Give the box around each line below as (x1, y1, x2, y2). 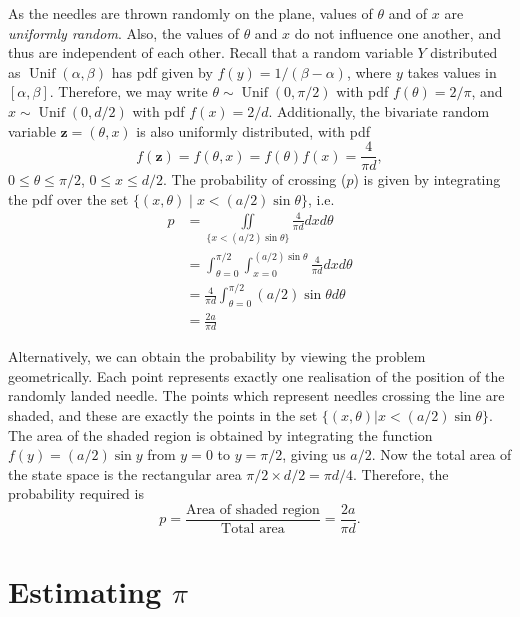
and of (388, 3, 428, 23)
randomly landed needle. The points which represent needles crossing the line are (8, 385, 505, 406)
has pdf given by (111, 61, 213, 82)
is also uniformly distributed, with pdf (136, 120, 371, 141)
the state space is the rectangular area (8, 463, 242, 484)
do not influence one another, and (294, 22, 501, 43)
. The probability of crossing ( (163, 169, 347, 190)
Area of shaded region (185, 503, 320, 517)
